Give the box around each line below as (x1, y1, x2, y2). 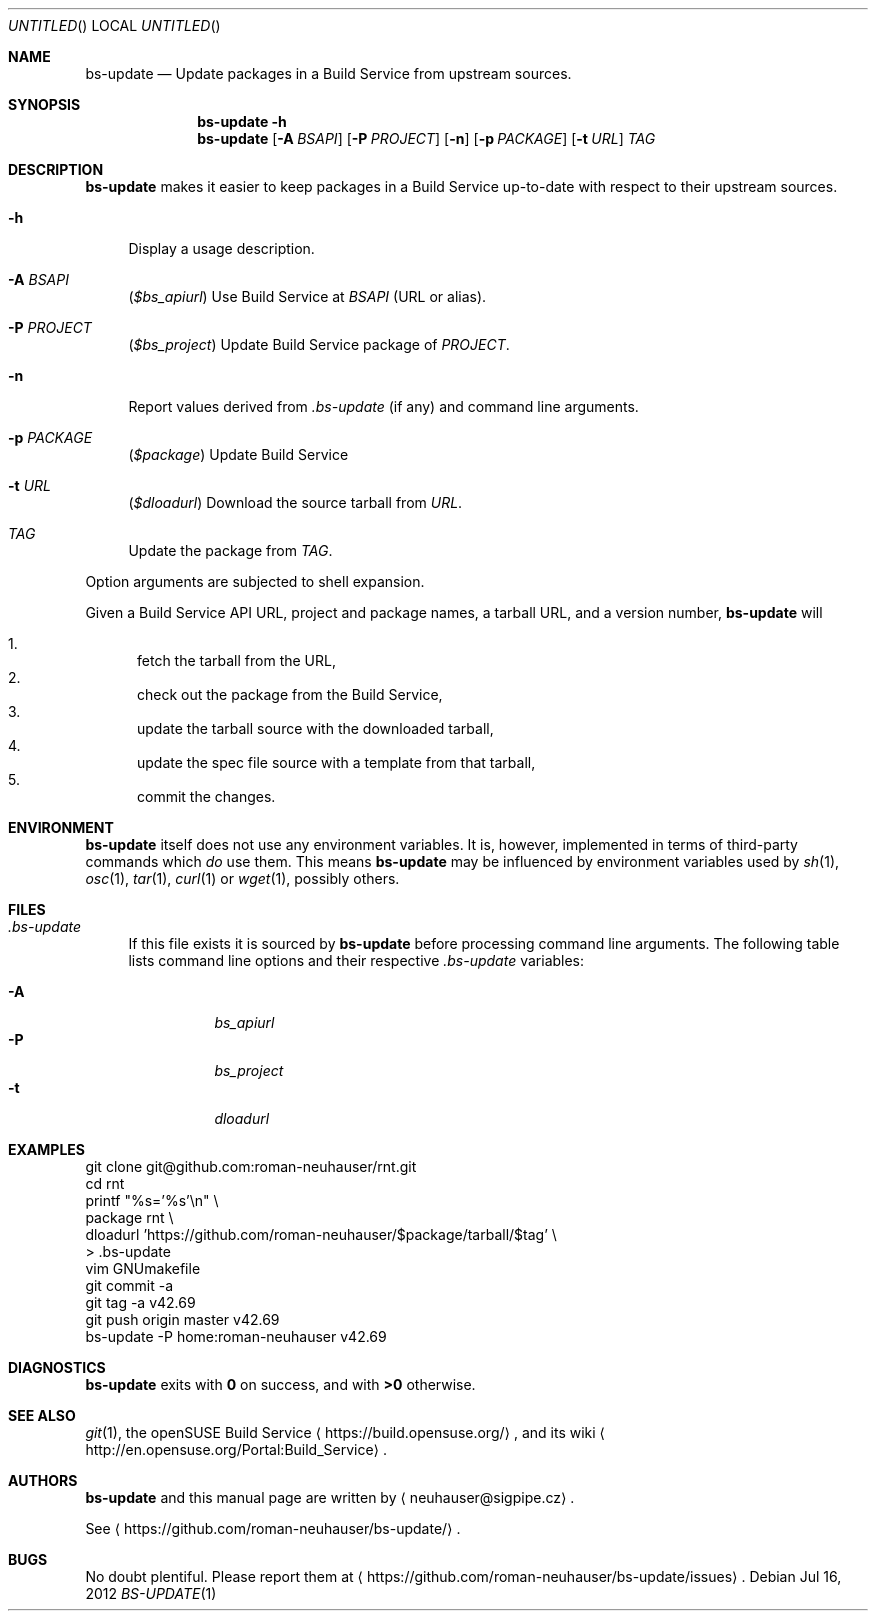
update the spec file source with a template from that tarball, (137, 754, 536, 771)
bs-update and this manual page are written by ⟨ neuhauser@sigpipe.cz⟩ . (85, 1489, 575, 1506)
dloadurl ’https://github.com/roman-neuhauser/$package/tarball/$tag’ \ (85, 1226, 557, 1243)
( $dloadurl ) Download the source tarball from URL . (128, 494, 463, 511)
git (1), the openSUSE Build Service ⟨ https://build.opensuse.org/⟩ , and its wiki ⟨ (85, 1424, 606, 1441)
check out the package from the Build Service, (137, 686, 443, 703)
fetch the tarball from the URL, (137, 652, 336, 669)
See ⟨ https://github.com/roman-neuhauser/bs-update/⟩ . (85, 1520, 461, 1537)
